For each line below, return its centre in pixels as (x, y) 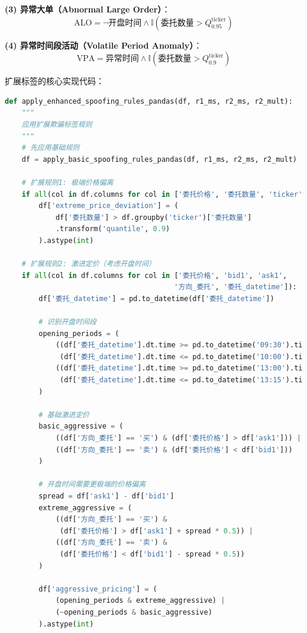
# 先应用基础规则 (51, 148)
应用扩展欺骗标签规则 (57, 124)
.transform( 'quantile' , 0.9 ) (113, 229)
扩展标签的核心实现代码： (54, 81)
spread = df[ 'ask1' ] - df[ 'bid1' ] (106, 496)
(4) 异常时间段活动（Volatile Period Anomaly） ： (104, 45)
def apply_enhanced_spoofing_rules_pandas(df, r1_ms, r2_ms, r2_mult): (149, 101)
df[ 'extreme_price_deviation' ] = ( (109, 206)
